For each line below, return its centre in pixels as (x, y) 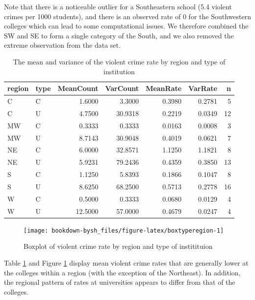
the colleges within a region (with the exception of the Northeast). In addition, (122, 272)
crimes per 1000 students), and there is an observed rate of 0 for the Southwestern (127, 16)
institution (119, 71)
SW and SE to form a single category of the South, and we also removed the (119, 35)
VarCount (122, 88)
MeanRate (164, 88)
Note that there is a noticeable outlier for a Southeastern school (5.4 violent (118, 6)
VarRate (203, 88)
